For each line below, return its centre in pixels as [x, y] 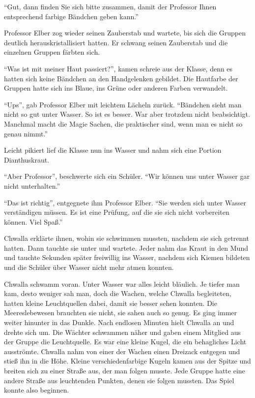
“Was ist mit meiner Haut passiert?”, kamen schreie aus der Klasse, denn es [118, 68]
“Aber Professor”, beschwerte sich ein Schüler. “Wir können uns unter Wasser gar [127, 176]
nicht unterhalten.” [32, 185]
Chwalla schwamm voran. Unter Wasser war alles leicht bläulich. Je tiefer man [122, 283]
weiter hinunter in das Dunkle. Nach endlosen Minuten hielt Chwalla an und [119, 322]
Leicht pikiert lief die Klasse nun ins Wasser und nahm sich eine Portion [113, 150]
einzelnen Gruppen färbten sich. [52, 52]
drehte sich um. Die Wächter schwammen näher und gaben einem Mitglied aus [122, 332]
